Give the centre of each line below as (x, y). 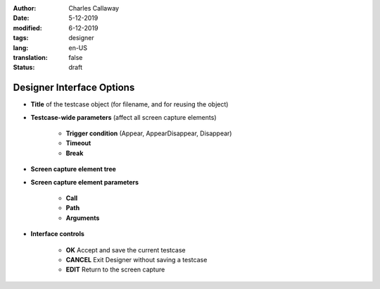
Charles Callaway (94, 8)
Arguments (83, 218)
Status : (24, 68)
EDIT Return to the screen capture (115, 270)
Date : (21, 18)
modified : (27, 27)
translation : (31, 57)
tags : (21, 38)
